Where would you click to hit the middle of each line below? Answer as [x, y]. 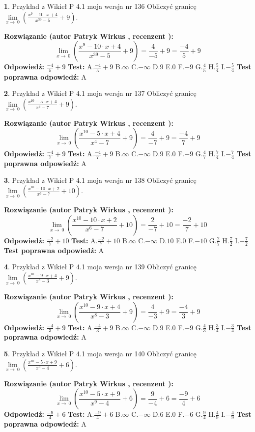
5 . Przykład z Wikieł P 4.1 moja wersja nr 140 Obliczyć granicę [100, 353]
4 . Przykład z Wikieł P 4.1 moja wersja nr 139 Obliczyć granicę [100, 267]
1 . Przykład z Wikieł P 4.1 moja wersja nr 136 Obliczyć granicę [100, 6]
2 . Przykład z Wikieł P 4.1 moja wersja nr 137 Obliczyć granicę [100, 93]
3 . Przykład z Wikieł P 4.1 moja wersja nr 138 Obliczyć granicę [100, 180]
